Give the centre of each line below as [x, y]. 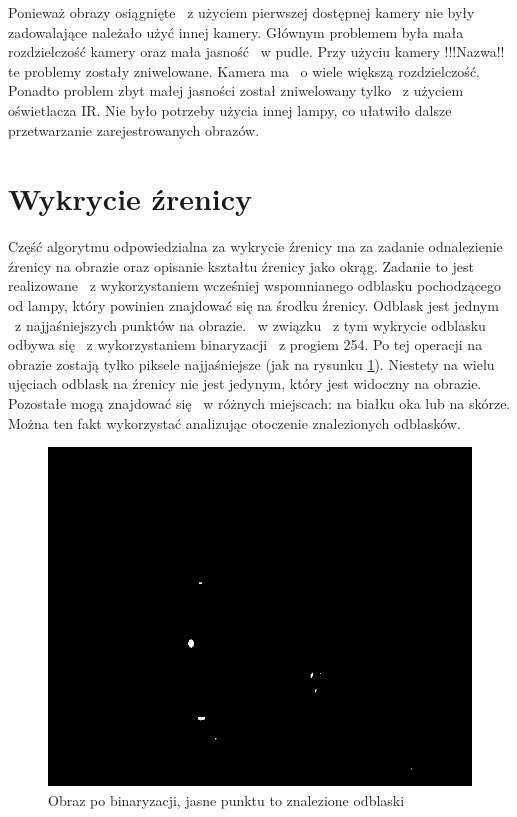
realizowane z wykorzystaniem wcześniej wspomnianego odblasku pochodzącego [255, 285]
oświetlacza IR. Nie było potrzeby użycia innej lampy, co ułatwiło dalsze [230, 109]
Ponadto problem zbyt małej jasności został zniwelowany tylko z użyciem [236, 90]
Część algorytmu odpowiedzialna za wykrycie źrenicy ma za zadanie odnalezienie [255, 246]
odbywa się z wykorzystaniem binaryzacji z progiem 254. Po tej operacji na [245, 344]
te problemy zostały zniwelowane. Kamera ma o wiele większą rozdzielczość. [244, 70]
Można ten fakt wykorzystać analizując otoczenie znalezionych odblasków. [234, 422]
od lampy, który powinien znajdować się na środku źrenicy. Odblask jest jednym [253, 305]
